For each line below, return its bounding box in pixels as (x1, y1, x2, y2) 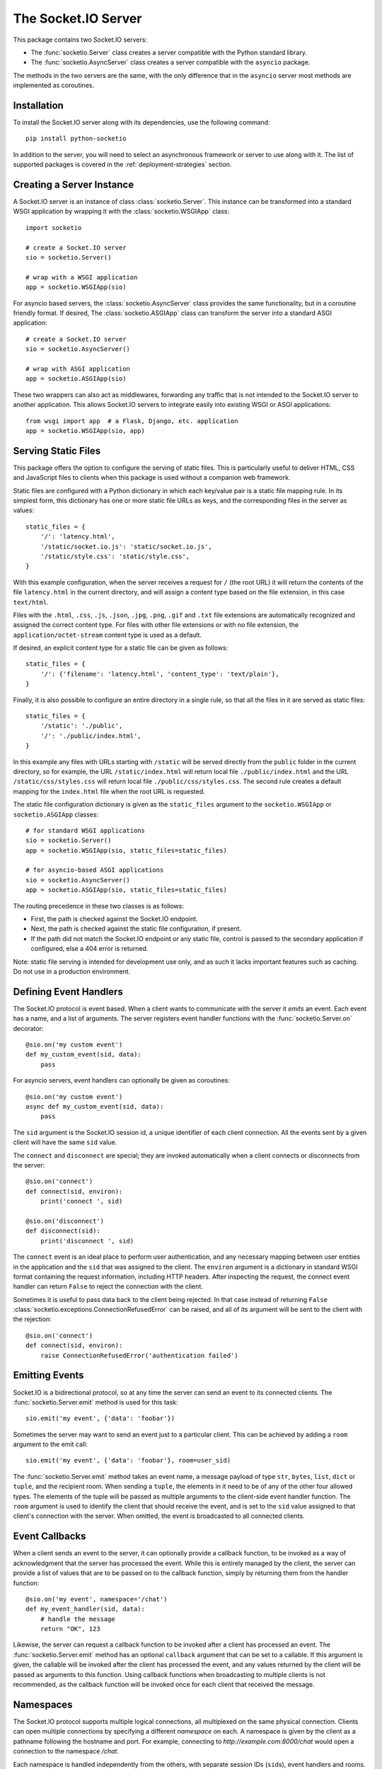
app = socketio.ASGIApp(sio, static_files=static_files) (25, 886, 228, 894)
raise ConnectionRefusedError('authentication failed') (40, 1352, 238, 1359)
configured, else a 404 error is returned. (30, 945, 149, 953)
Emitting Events (13, 1369, 84, 1381)
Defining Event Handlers (13, 986, 123, 998)
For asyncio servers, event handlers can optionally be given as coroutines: (13, 1076, 230, 1085)
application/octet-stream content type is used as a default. (13, 630, 202, 639)
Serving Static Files (13, 444, 101, 456)
